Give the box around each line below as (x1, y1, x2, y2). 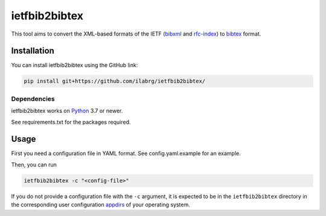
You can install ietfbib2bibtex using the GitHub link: (11, 62, 138, 69)
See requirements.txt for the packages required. (11, 118, 131, 125)
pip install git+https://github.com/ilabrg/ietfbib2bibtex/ (24, 78, 206, 84)
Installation (11, 46, 54, 56)
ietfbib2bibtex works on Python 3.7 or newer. (11, 107, 123, 115)
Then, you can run (11, 160, 57, 168)
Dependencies (11, 94, 56, 103)
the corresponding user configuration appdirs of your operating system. (11, 201, 190, 208)
